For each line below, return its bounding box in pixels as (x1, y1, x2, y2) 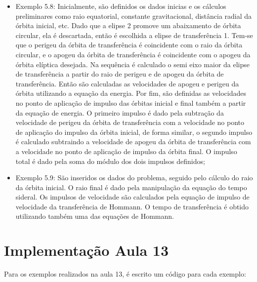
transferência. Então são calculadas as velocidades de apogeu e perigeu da (15, 78, 239, 88)
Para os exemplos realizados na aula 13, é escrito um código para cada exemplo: (4, 269, 246, 279)
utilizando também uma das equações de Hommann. (15, 211, 174, 221)
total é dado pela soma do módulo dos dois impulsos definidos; (15, 156, 205, 166)
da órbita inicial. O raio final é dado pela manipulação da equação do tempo (15, 182, 247, 192)
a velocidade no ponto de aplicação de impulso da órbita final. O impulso (15, 146, 237, 156)
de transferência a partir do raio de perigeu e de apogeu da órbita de (15, 69, 224, 79)
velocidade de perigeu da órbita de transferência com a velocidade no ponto (15, 117, 245, 127)
